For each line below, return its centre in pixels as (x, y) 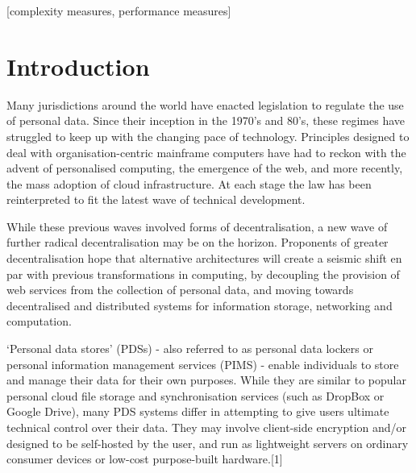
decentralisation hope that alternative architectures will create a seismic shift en (204, 258)
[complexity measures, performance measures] (119, 10)
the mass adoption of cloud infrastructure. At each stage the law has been (189, 183)
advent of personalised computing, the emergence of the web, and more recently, (205, 168)
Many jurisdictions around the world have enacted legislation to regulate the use (205, 104)
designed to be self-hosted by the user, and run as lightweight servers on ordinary (208, 443)
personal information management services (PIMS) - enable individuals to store (203, 364)
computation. (39, 321)
